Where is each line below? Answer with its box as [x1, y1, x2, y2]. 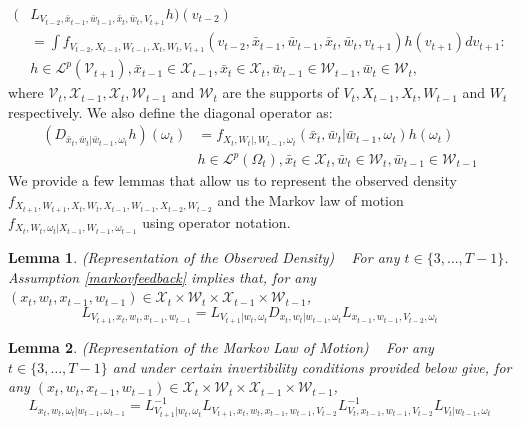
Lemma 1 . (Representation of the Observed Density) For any [8, 247, 400, 268]
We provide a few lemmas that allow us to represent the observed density [8, 170, 457, 191]
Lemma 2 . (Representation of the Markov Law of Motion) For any [8, 337, 434, 358]
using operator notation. [142, 211, 291, 232]
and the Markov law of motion [217, 189, 404, 210]
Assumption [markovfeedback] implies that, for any [8, 266, 317, 287]
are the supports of [222, 82, 339, 103]
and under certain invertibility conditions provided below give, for [112, 356, 512, 377]
